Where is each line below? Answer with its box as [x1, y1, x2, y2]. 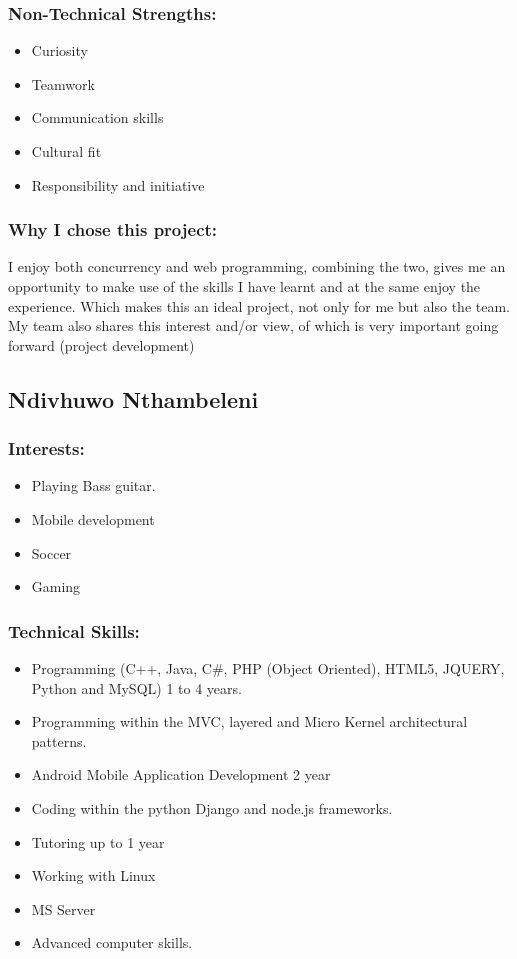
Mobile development [31, 508, 155, 529]
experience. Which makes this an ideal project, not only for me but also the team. [8, 295, 510, 316]
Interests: [8, 436, 85, 461]
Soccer [31, 542, 72, 563]
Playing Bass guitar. [31, 475, 156, 496]
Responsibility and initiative [31, 174, 205, 195]
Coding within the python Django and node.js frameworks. [31, 797, 393, 818]
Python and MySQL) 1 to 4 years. [31, 677, 242, 698]
